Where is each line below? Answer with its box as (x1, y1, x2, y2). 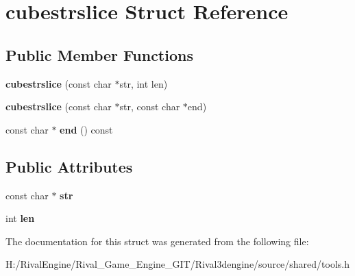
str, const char (119, 99, 180, 114)
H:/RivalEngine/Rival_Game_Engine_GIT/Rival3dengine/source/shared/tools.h (5, 257, 350, 271)
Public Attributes (5, 155, 133, 177)
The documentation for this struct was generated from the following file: (5, 234, 309, 248)
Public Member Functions (5, 44, 193, 65)
